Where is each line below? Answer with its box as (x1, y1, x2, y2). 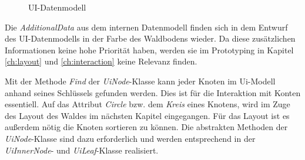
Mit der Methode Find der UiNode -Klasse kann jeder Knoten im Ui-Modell (5, 74, 276, 87)
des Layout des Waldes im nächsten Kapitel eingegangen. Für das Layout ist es (5, 109, 290, 121)
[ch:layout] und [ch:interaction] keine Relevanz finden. (5, 55, 197, 67)
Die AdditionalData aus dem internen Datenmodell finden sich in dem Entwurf (5, 21, 288, 33)
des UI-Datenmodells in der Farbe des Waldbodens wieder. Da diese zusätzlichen (5, 32, 296, 45)
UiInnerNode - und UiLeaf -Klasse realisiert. (5, 144, 159, 156)
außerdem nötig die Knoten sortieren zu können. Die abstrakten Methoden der (5, 121, 288, 133)
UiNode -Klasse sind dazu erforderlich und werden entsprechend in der (5, 132, 256, 144)
